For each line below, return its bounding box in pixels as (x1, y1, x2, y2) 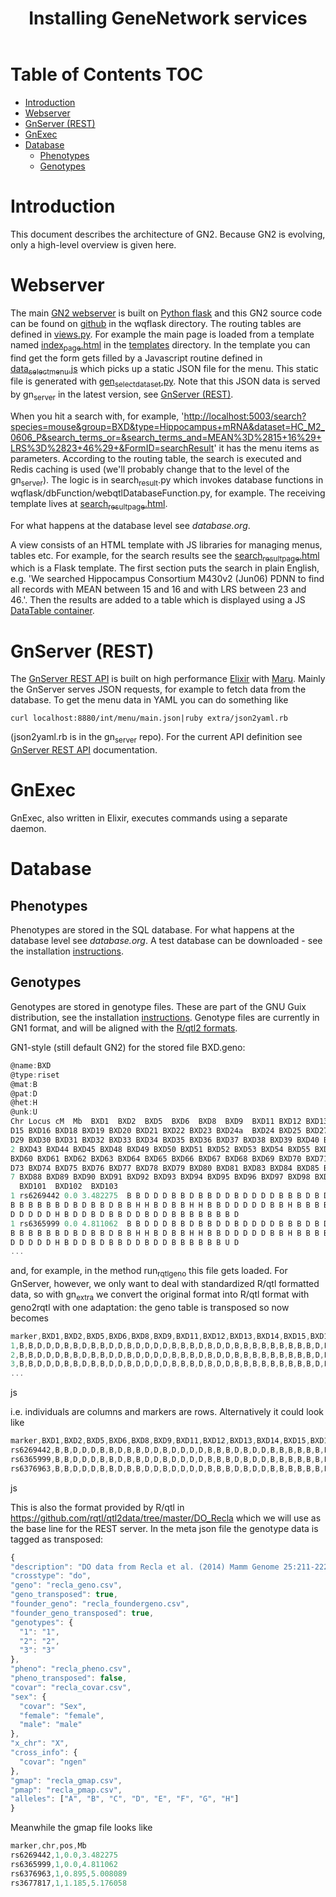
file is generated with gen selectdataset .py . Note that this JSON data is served (10, 375, 321, 390)
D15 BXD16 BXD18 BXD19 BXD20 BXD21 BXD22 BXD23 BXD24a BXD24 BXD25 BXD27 (10, 1126, 329, 1136)
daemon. (10, 823, 47, 835)
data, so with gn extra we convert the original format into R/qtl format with (10, 1288, 310, 1302)
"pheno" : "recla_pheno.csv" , (10, 1664, 132, 1674)
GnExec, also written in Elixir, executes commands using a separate (10, 812, 288, 824)
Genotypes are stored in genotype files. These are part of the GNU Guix (10, 1000, 307, 1012)
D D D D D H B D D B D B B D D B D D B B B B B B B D (10, 1209, 240, 1219)
